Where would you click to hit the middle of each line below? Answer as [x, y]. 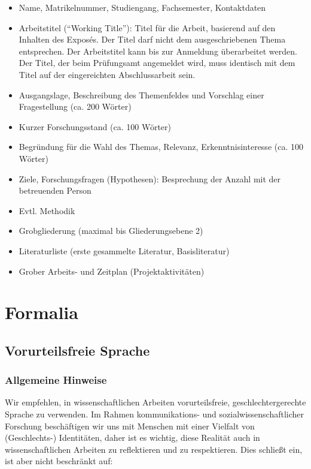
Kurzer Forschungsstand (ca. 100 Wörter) [95, 126]
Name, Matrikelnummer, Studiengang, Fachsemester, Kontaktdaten [142, 7]
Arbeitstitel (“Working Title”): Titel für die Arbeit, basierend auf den [147, 27]
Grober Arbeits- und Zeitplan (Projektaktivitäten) [112, 271]
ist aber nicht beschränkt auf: [59, 461]
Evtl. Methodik [47, 210]
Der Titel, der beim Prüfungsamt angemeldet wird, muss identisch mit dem [157, 63]
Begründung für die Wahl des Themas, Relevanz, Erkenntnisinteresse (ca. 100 [161, 147]
